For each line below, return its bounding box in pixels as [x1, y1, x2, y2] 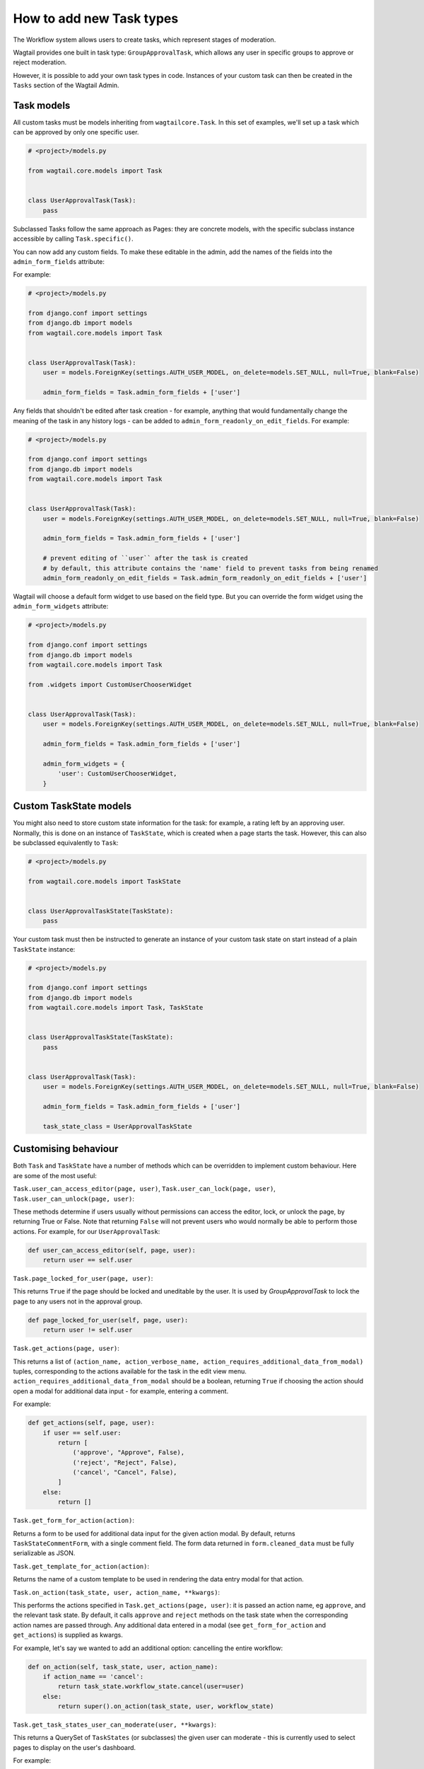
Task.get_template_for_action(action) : [13, 1562, 150, 1570]
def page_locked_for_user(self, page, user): [28, 1316, 189, 1324]
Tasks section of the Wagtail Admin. [13, 81, 119, 90]
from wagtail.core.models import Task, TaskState [28, 1003, 204, 1012]
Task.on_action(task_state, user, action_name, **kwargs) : [13, 1588, 220, 1596]
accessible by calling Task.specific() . [13, 234, 134, 243]
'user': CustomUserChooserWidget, [57, 770, 177, 778]
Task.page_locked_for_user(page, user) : [13, 1274, 153, 1283]
